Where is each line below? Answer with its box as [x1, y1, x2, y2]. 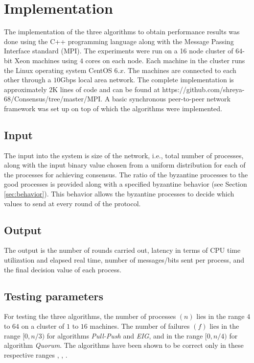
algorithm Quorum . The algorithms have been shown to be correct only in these [4, 340, 244, 350]
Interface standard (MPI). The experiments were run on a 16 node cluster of [4, 46, 233, 56]
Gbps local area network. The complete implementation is [60, 74, 234, 85]
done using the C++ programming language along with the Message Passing [4, 36, 234, 46]
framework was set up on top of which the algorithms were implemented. [4, 103, 223, 113]
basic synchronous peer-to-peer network [112, 94, 231, 104]
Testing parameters [4, 288, 103, 303]
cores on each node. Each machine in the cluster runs [85, 55, 245, 65]
